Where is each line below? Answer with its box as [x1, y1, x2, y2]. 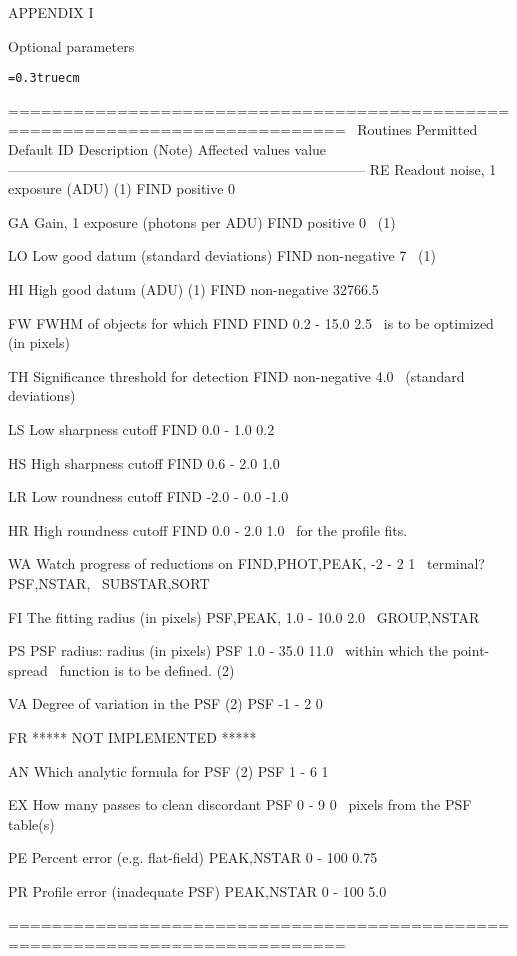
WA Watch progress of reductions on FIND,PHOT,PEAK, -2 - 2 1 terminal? [8, 553, 485, 574]
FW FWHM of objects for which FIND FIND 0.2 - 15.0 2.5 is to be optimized [8, 312, 494, 333]
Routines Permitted [357, 119, 478, 140]
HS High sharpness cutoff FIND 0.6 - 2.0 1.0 [8, 452, 280, 473]
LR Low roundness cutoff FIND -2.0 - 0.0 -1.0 [8, 486, 289, 507]
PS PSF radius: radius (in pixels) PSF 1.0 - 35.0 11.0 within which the [8, 640, 449, 661]
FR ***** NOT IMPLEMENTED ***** [8, 726, 257, 747]
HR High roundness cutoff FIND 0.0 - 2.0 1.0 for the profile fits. [8, 519, 408, 540]
